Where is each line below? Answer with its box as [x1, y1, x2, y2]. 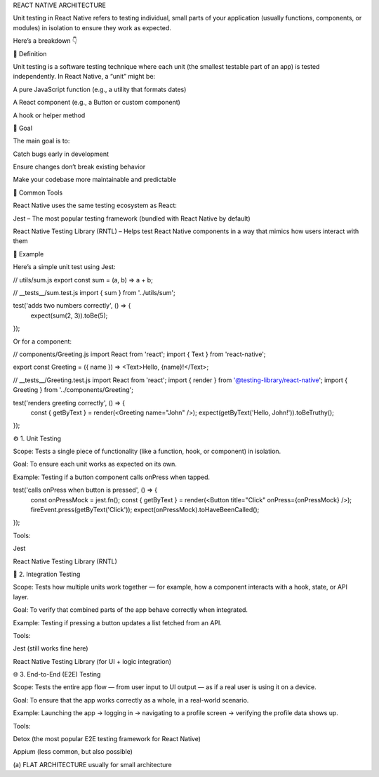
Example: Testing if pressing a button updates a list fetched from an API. [13, 618, 222, 627]
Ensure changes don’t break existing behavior [13, 162, 146, 171]
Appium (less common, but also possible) [13, 747, 133, 756]
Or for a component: [13, 337, 72, 346]
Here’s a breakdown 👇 [13, 37, 77, 45]
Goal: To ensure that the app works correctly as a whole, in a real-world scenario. [13, 696, 249, 704]
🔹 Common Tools [13, 188, 63, 197]
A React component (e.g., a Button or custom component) [13, 98, 180, 107]
